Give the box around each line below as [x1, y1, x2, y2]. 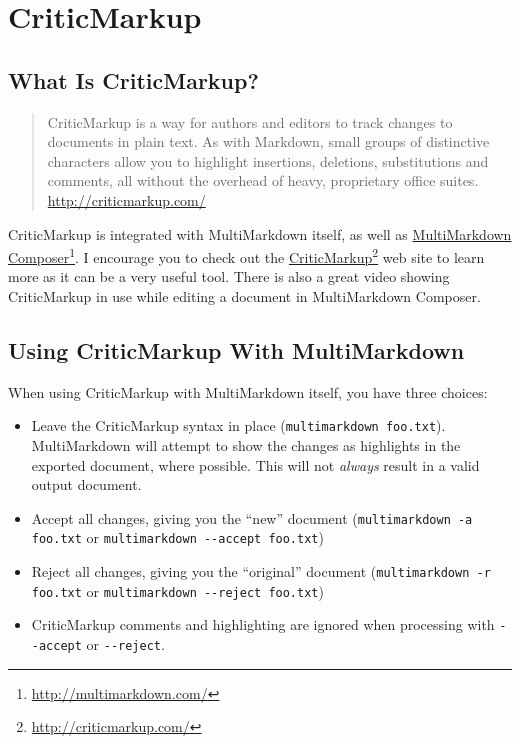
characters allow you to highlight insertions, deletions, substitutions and [47, 150, 489, 171]
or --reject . [86, 634, 165, 655]
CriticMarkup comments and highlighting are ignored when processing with [31, 614, 495, 635]
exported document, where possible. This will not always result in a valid [31, 454, 480, 475]
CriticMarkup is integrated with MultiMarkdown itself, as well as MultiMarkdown [8, 223, 512, 244]
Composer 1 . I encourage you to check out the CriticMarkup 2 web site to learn [8, 244, 485, 267]
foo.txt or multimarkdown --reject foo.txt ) [31, 580, 324, 601]
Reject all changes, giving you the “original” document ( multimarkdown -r [31, 561, 491, 582]
